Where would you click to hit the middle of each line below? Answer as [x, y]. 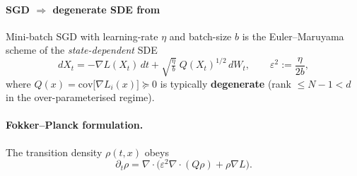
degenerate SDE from [106, 9]
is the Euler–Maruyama [293, 36]
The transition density [54, 152]
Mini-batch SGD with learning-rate [82, 36]
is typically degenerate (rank [226, 83]
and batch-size [200, 36]
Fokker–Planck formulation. [75, 125]
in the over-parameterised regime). [80, 97]
